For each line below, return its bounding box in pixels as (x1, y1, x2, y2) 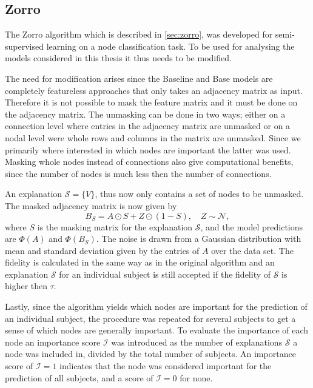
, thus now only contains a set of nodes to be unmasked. (95, 187, 304, 200)
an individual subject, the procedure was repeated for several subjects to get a (5, 312, 296, 324)
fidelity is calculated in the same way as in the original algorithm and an (5, 256, 275, 269)
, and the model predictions (200, 220, 303, 233)
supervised (5, 39, 44, 52)
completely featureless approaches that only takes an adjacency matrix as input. (5, 84, 303, 96)
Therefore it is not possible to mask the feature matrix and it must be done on (5, 96, 298, 109)
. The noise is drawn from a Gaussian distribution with (96, 232, 301, 245)
